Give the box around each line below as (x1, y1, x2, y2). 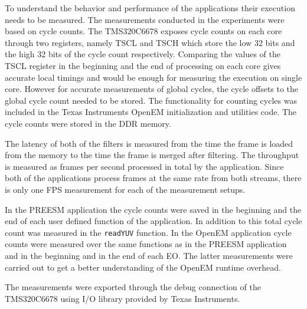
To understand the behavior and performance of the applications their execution (5, 2, 295, 14)
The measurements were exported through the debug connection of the (5, 281, 261, 293)
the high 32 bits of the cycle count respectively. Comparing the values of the (5, 48, 280, 60)
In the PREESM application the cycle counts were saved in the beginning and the (5, 203, 302, 215)
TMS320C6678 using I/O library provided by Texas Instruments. (5, 292, 240, 304)
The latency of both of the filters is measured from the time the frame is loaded (5, 137, 293, 149)
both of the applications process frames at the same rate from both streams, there (5, 172, 302, 184)
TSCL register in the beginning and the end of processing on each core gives (5, 59, 281, 71)
